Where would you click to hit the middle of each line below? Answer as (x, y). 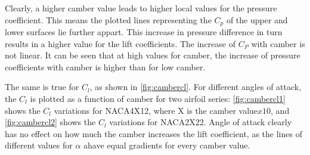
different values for (39, 145)
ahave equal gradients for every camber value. (167, 145)
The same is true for (42, 87)
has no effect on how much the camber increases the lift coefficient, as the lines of (154, 133)
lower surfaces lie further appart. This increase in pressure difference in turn (144, 32)
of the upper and (257, 19)
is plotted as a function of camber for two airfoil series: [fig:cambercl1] (158, 99)
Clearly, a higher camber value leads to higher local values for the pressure (141, 8)
